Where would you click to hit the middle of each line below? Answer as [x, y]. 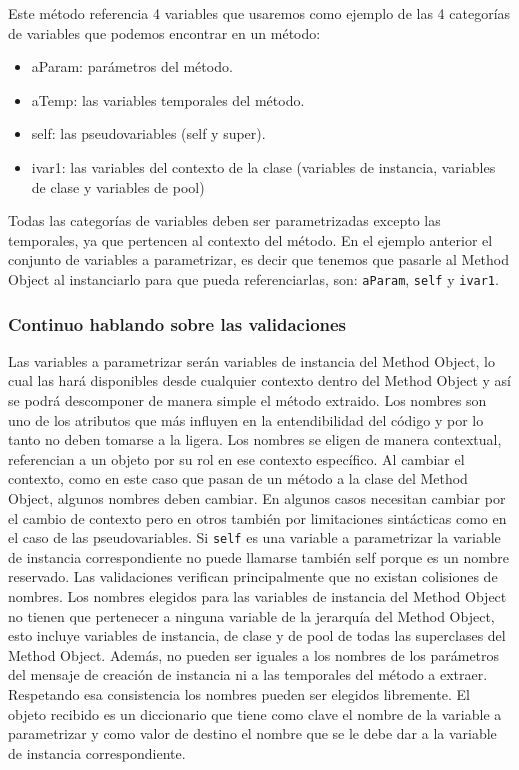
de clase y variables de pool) [118, 186]
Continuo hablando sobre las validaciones [177, 323]
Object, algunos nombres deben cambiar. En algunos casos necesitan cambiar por [257, 497]
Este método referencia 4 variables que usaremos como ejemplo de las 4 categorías [259, 13]
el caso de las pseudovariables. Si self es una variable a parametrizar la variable [254, 537]
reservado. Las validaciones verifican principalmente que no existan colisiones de [253, 576]
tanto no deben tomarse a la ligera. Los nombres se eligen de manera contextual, [255, 439]
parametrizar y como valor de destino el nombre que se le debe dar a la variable [252, 733]
